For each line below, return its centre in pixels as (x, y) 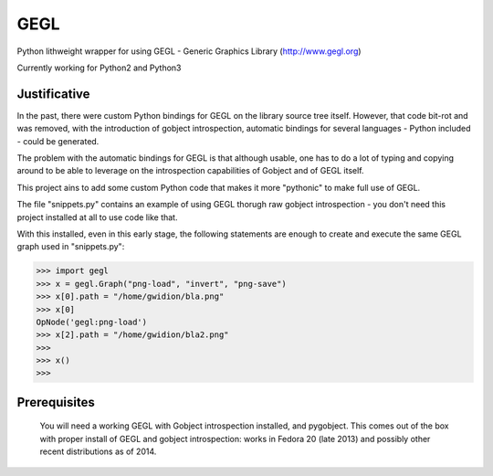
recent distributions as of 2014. (98, 451)
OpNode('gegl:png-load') (92, 322)
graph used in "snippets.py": (71, 247)
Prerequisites (56, 402)
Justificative (53, 94)
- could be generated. (58, 141)
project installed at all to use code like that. (97, 217)
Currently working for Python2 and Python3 (99, 68)
